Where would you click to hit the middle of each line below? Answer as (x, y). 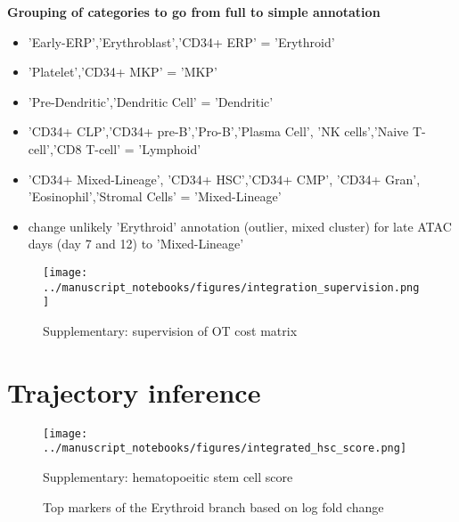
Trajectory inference (134, 391)
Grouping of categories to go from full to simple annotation (194, 12)
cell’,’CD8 (55, 148)
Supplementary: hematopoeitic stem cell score (168, 476)
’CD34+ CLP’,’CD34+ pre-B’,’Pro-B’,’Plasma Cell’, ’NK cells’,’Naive (218, 131)
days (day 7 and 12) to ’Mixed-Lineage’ (136, 244)
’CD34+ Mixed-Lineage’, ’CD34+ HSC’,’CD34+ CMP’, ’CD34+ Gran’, (224, 179)
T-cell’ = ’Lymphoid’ (143, 148)
